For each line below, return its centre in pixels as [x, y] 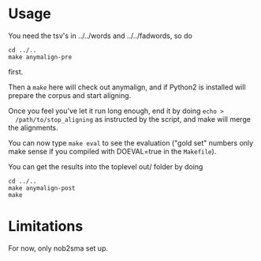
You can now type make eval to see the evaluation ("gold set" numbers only [131, 142]
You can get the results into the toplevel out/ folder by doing [106, 166]
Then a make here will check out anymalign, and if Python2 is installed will [127, 87]
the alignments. [34, 127]
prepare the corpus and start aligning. [70, 95]
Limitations [46, 227]
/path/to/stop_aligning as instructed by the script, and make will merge [133, 119]
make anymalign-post [42, 188]
